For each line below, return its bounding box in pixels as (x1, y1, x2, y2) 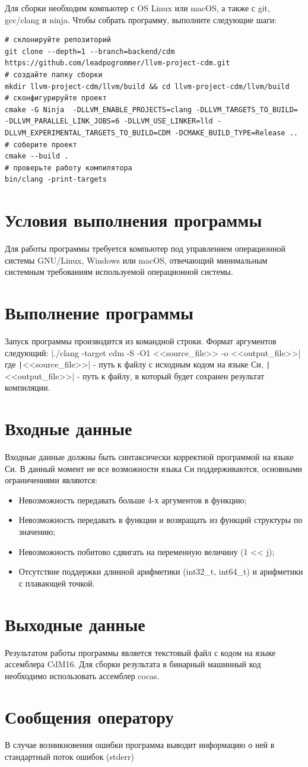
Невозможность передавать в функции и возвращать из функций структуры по (18, 514, 303, 526)
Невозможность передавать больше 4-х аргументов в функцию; (18, 493, 247, 506)
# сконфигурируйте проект (5, 94, 107, 103)
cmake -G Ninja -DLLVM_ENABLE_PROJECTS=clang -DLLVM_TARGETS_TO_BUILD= (5, 105, 298, 114)
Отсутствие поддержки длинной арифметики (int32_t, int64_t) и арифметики (18, 565, 303, 578)
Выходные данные (5, 611, 145, 636)
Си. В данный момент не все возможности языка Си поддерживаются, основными (5, 462, 303, 474)
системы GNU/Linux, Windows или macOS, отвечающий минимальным (5, 253, 268, 266)
